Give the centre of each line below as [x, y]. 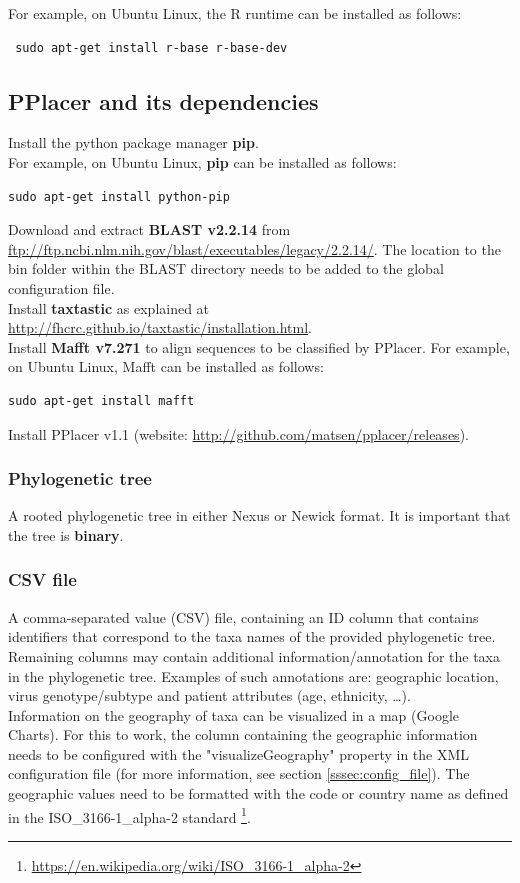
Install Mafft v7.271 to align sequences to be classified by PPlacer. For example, [259, 346]
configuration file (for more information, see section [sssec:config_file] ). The [239, 773]
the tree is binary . [66, 534]
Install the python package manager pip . [133, 142]
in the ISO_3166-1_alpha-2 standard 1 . [129, 815]
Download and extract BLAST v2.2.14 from [149, 229]
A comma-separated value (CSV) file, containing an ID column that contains [243, 616]
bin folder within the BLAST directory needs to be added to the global [226, 268]
